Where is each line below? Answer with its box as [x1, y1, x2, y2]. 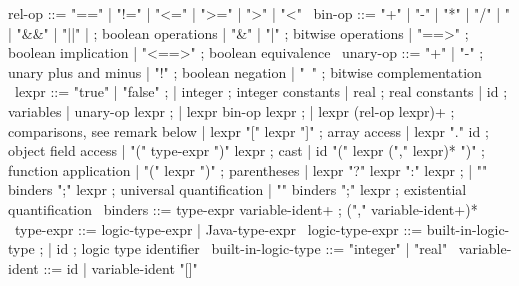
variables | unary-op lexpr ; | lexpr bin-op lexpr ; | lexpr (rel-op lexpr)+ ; [8, 100, 455, 121]
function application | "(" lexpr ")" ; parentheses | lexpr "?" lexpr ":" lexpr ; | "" [8, 159, 488, 180]
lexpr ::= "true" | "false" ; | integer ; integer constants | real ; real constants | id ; [14, 81, 508, 102]
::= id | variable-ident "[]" [43, 257, 198, 278]
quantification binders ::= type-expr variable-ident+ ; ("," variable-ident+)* [8, 198, 478, 219]
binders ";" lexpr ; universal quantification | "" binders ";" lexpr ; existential [8, 179, 467, 200]
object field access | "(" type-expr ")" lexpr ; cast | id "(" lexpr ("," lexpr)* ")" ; [8, 140, 485, 161]
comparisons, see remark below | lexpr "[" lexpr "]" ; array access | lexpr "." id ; [8, 120, 489, 141]
